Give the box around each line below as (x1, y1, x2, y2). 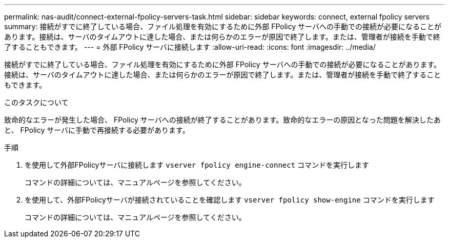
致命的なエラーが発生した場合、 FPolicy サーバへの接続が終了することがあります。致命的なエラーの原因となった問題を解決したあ (4, 115, 441, 124)
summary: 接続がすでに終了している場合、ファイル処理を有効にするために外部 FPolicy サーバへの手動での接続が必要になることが (4, 22, 441, 31)
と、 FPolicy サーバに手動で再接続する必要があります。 (4, 126, 190, 134)
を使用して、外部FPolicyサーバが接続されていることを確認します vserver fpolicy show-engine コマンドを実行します (25, 195, 435, 204)
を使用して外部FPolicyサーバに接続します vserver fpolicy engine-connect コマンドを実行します (25, 160, 370, 169)
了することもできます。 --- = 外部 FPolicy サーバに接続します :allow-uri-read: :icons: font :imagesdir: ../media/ (4, 43, 376, 51)
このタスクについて (4, 98, 69, 107)
